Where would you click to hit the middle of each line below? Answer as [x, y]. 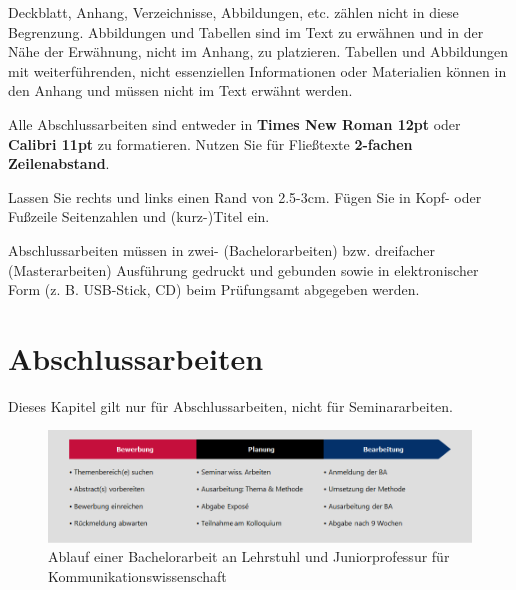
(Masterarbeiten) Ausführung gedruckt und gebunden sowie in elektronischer [243, 269]
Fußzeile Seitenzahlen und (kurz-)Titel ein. [139, 216]
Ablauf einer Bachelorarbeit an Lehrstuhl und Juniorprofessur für [249, 556]
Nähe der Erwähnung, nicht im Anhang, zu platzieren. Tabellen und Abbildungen [258, 51]
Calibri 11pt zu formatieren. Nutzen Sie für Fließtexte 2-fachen [210, 143]
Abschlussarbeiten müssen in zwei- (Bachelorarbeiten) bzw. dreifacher [221, 249]
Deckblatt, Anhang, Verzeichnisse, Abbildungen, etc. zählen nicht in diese [233, 12]
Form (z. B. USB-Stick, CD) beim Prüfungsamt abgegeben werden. [214, 289]
